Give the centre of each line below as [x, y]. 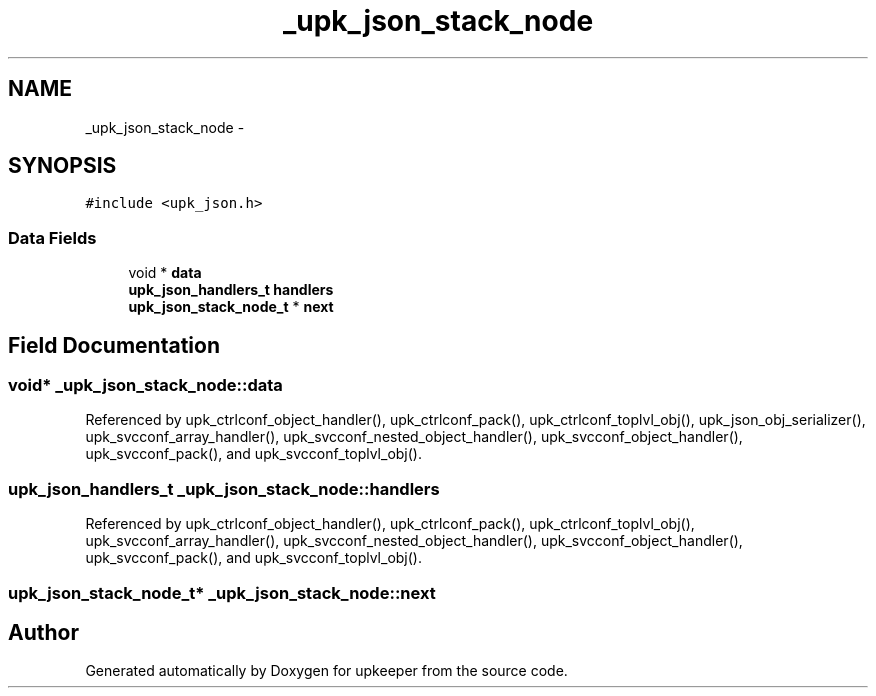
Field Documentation [114, 345]
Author [43, 632]
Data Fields [52, 237]
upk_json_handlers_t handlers [231, 290]
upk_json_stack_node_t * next [231, 307]
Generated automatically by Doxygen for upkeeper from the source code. [326, 671]
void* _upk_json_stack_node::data [145, 385]
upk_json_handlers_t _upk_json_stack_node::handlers [224, 488]
